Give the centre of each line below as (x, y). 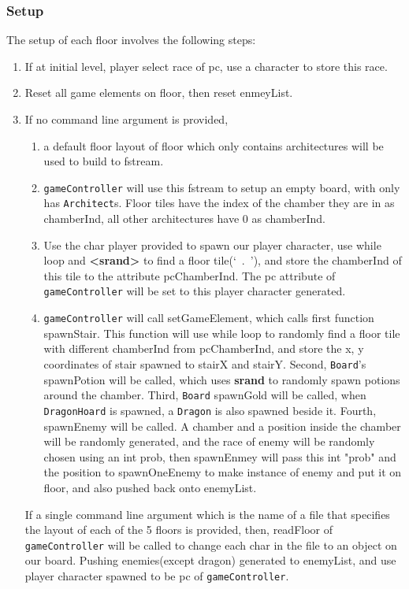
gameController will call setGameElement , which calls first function (209, 318)
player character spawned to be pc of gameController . (157, 575)
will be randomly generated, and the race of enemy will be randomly (209, 441)
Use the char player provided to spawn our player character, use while (212, 244)
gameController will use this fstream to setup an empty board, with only (222, 187)
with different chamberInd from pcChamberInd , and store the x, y (204, 348)
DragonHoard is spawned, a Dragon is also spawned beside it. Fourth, (210, 410)
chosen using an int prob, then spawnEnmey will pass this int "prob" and (220, 456)
